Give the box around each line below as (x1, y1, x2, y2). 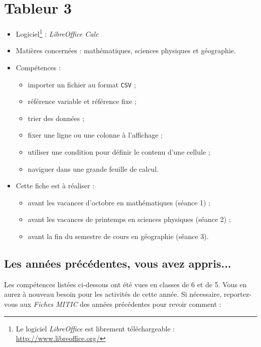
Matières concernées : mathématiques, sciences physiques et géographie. (16, 45, 236, 56)
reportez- (223, 289, 251, 299)
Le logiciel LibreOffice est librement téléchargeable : (16, 323, 175, 333)
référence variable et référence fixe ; (28, 96, 137, 106)
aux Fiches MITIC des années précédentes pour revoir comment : (20, 298, 221, 309)
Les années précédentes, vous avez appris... (4, 255, 231, 271)
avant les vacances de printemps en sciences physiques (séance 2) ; (28, 214, 231, 224)
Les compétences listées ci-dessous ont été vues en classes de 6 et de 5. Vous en (4, 279, 247, 289)
